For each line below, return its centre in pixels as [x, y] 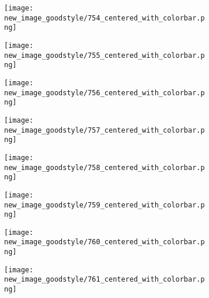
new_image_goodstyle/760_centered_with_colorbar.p [104, 242]
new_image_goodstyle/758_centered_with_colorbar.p [104, 167]
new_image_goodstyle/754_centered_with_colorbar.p [104, 18]
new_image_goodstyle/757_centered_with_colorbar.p [104, 130]
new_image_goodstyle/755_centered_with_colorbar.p [104, 55]
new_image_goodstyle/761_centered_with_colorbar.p [104, 280]
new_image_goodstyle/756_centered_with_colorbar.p [104, 93]
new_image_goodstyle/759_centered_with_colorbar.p [104, 205]
